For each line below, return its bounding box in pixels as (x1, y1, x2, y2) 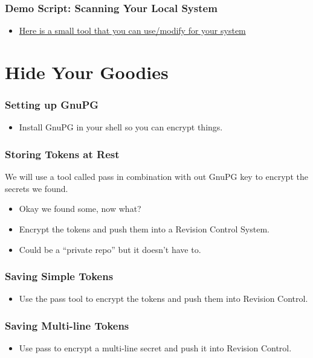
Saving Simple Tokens (5, 269, 114, 284)
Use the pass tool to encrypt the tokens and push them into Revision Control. (19, 292, 308, 305)
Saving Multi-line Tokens (5, 318, 129, 333)
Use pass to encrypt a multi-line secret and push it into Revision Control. (19, 342, 292, 354)
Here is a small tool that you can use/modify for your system (19, 24, 246, 37)
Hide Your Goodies (5, 60, 169, 84)
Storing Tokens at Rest (5, 146, 120, 161)
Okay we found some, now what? (19, 202, 141, 215)
